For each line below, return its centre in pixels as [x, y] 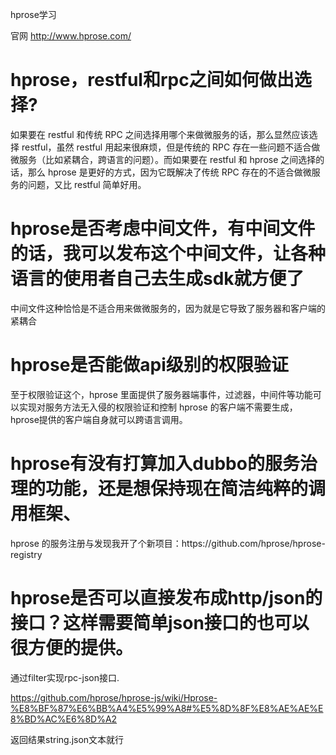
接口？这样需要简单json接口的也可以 [160, 622]
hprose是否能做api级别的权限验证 [149, 365]
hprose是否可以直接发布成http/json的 [166, 597]
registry [26, 554]
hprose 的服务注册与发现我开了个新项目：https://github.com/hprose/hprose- [168, 543]
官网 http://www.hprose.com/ [71, 36]
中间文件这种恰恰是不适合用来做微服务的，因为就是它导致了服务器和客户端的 [168, 308]
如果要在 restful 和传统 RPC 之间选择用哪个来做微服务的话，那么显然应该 [160, 134]
